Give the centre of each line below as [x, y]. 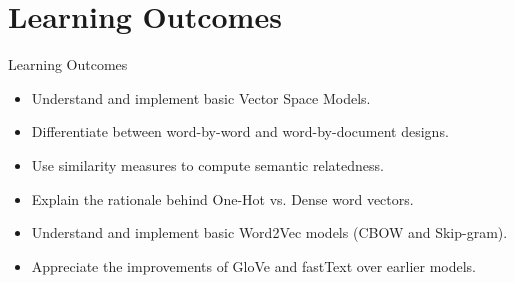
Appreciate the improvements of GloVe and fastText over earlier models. [254, 265]
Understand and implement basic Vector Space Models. [201, 97]
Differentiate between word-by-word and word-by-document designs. [240, 131]
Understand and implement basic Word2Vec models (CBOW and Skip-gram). [269, 232]
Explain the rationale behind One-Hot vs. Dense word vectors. [222, 198]
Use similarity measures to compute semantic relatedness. [207, 164]
